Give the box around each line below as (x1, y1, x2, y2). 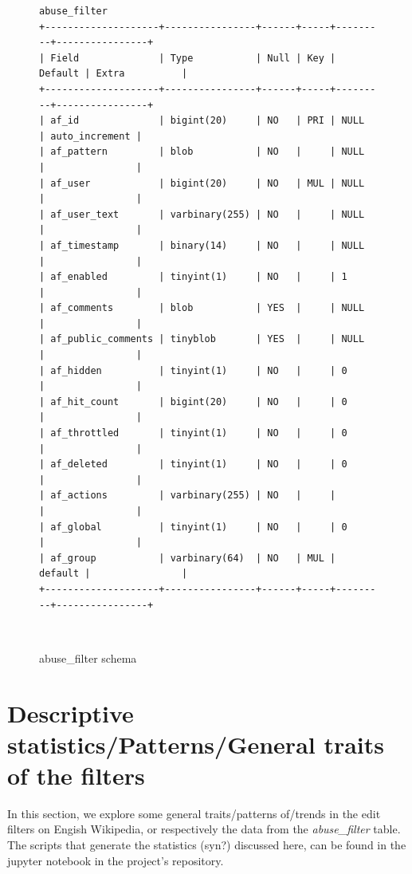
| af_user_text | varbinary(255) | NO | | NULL (39, 208, 365, 220)
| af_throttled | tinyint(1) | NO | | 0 (39, 427, 347, 439)
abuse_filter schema (39, 649, 137, 666)
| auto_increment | (39, 130, 142, 142)
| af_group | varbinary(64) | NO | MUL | (39, 552, 336, 564)
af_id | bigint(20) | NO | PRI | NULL (50, 115, 365, 127)
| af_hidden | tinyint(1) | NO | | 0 (39, 364, 347, 376)
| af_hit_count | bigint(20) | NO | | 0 (39, 396, 347, 407)
